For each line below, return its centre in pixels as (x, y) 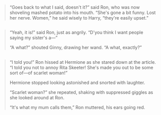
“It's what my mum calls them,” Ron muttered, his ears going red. (77, 107)
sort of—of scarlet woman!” (38, 73)
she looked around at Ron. (37, 97)
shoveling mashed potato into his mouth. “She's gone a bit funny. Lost (83, 13)
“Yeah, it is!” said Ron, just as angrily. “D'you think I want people (76, 33)
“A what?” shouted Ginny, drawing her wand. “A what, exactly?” (76, 48)
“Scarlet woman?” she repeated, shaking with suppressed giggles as (81, 92)
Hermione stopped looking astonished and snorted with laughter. (77, 82)
